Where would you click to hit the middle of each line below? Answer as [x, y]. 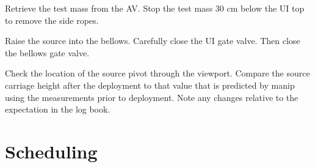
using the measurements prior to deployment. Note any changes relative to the [152, 97]
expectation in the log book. [58, 109]
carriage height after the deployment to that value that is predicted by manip [150, 85]
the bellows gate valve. [47, 52]
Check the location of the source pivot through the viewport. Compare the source [157, 73]
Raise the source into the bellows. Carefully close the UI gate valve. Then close [153, 41]
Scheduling [51, 151]
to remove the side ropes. [52, 20]
